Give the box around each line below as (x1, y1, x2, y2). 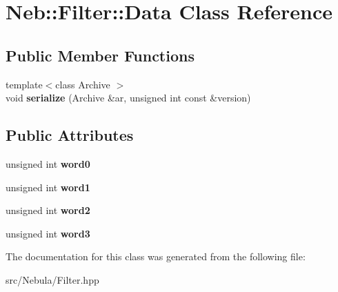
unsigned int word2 (6, 203, 90, 217)
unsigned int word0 (6, 156, 90, 171)
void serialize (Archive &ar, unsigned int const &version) (6, 90, 251, 105)
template (6, 77, 43, 91)
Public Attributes (6, 124, 134, 146)
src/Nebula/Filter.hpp (6, 272, 99, 286)
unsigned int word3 (6, 226, 90, 240)
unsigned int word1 (6, 179, 90, 194)
